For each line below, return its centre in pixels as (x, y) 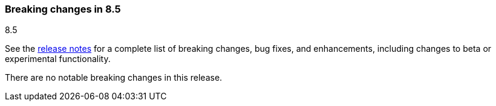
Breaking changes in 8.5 (63, 9)
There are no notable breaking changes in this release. (114, 78)
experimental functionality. (58, 59)
